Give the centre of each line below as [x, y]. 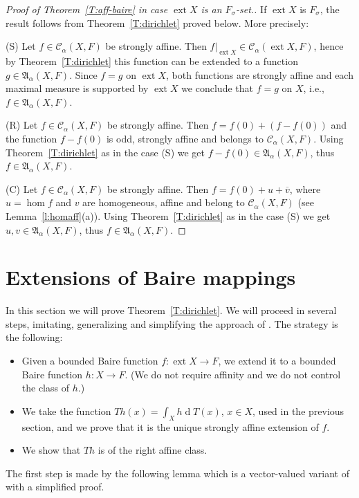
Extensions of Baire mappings [151, 277]
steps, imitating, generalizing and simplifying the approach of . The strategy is [172, 323]
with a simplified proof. [55, 487]
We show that [51, 450]
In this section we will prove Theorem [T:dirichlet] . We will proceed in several [171, 310]
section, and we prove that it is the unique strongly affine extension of [170, 426]
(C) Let [22, 188]
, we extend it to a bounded [277, 361]
